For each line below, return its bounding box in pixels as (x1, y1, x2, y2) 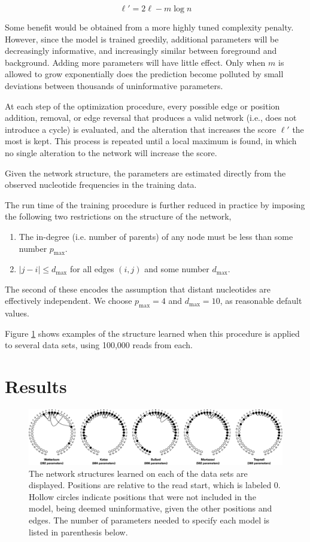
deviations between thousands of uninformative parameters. (5, 79, 223, 92)
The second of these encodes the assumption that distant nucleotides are (5, 282, 271, 295)
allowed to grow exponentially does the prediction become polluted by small (5, 68, 284, 80)
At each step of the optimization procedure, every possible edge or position (5, 99, 280, 112)
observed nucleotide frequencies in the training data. (5, 178, 197, 191)
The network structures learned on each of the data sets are (29, 467, 248, 479)
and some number (144, 263, 209, 275)
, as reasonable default (220, 294, 302, 307)
